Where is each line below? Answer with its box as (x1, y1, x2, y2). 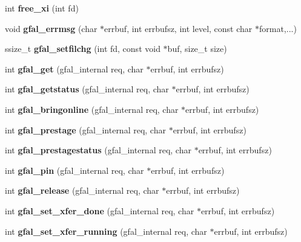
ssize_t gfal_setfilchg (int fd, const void (5, 42, 160, 55)
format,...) (259, 22, 297, 34)
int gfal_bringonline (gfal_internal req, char (5, 103, 179, 115)
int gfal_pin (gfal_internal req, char (5, 164, 144, 176)
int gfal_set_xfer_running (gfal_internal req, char (5, 224, 207, 237)
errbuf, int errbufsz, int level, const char (104, 22, 253, 34)
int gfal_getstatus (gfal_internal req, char (5, 83, 169, 95)
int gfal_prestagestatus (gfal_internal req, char (5, 144, 191, 156)
